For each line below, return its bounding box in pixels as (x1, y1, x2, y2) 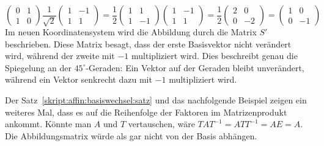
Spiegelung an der (5, 61, 72, 74)
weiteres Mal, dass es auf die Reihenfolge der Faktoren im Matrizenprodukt (5, 105, 287, 118)
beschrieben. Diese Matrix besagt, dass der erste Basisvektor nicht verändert (5, 37, 292, 50)
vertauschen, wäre (128, 117, 195, 130)
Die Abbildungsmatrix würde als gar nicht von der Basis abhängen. (5, 129, 257, 142)
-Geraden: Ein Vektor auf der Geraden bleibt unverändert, (86, 61, 304, 74)
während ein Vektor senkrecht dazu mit (5, 73, 152, 86)
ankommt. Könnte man (5, 117, 92, 130)
